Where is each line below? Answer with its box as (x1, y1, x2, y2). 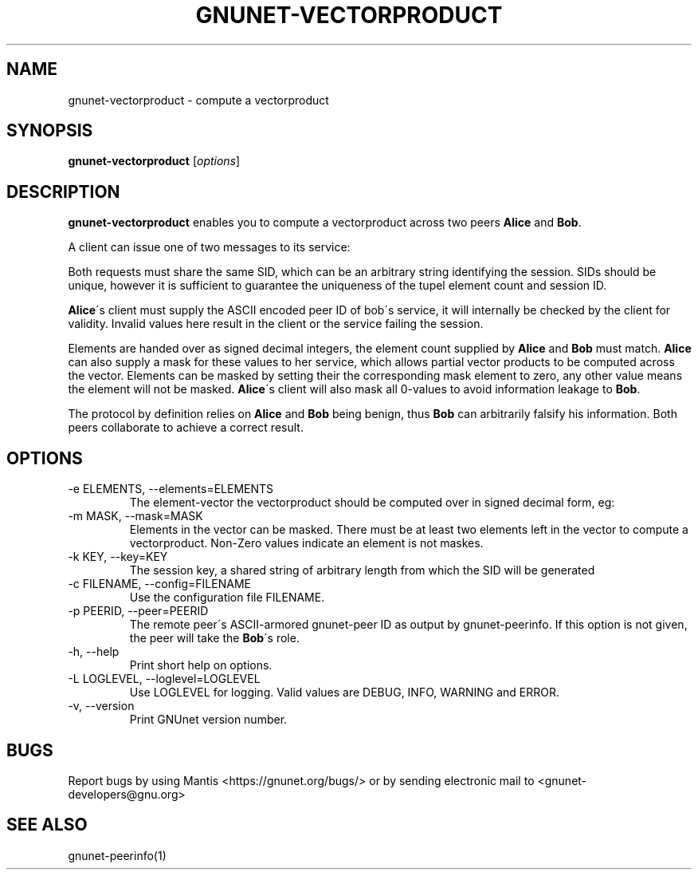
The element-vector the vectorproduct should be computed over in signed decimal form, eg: (129, 495, 615, 510)
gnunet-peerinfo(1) (68, 848, 167, 862)
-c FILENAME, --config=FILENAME (68, 577, 251, 591)
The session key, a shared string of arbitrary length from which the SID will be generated (129, 563, 595, 578)
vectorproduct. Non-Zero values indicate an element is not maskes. (129, 536, 484, 550)
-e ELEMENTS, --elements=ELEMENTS (68, 482, 274, 496)
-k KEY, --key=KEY (68, 550, 168, 564)
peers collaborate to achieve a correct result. (68, 420, 304, 435)
